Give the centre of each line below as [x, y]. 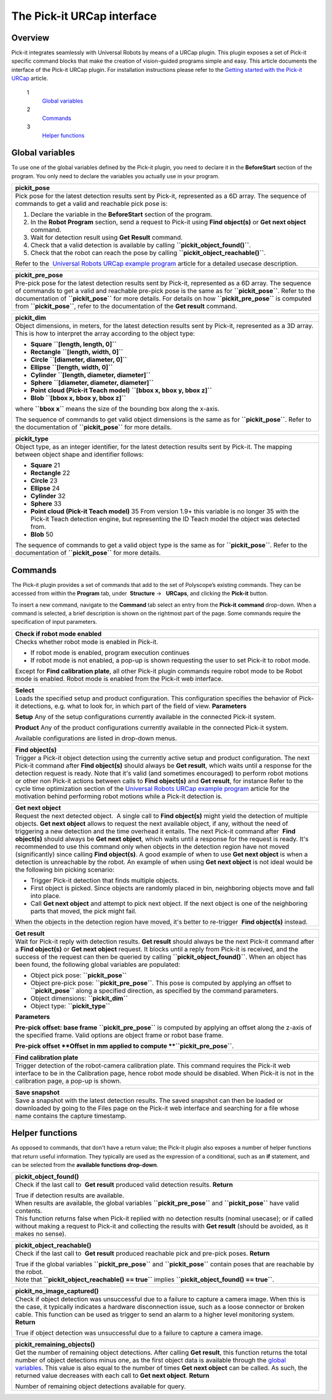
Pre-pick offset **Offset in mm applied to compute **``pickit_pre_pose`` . [124, 1046]
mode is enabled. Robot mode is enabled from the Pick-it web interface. [119, 678]
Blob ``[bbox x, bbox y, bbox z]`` [78, 398]
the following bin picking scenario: [65, 870]
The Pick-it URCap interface [84, 16]
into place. [45, 895]
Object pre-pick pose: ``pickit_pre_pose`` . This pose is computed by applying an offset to [161, 983]
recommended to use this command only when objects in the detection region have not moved [152, 846]
